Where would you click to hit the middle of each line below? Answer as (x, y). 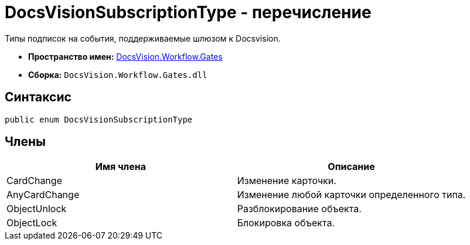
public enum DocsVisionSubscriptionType (99, 119)
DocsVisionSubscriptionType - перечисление (188, 12)
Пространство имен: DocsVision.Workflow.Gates (125, 56)
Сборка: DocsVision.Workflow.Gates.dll (118, 74)
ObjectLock (32, 223)
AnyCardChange (43, 195)
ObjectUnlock (37, 209)
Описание (351, 167)
